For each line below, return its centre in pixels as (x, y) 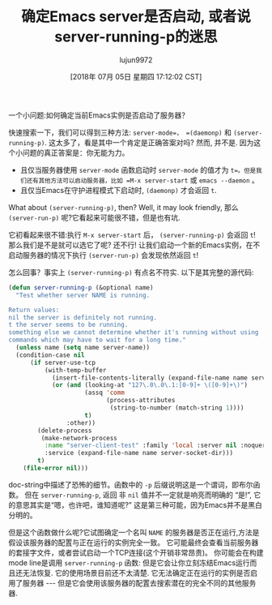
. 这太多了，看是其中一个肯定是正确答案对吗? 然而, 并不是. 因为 (149, 142)
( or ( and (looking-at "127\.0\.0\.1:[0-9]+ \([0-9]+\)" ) (150, 385)
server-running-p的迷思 (136, 37)
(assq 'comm (105, 393)
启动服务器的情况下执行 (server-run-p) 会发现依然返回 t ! (104, 255)
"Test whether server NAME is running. (83, 295)
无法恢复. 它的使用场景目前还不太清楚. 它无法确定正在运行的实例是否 (136, 573)
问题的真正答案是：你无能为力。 (76, 152)
